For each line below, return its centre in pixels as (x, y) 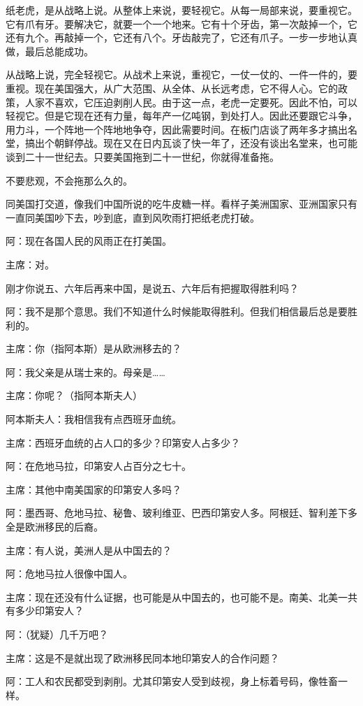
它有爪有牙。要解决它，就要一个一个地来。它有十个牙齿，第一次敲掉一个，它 (181, 23)
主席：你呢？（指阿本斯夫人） (74, 395)
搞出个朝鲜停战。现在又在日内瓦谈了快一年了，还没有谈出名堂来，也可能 (191, 143)
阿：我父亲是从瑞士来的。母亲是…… (86, 372)
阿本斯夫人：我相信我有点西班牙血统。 (94, 419)
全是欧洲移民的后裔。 (54, 527)
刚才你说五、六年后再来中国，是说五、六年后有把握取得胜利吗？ (152, 288)
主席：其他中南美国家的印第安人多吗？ (94, 489)
